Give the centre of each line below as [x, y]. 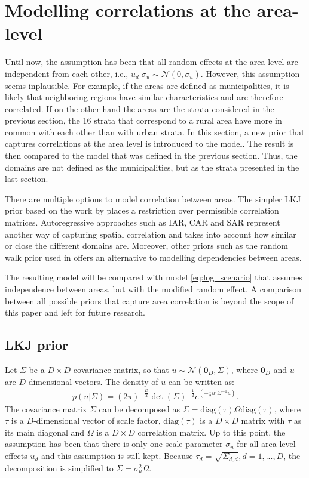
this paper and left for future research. [75, 312]
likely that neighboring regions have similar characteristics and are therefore [144, 97]
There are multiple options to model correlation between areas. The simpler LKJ [153, 198]
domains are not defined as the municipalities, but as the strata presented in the [152, 167]
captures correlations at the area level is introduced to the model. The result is [149, 144]
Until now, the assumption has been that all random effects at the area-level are [152, 62]
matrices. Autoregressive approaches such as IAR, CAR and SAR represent [143, 222]
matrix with [263, 420]
